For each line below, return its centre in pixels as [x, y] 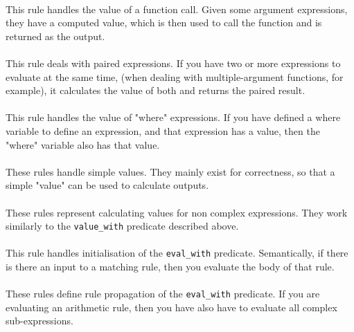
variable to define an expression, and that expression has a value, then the [163, 130]
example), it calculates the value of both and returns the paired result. [156, 90]
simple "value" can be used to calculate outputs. [107, 185]
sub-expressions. [39, 321]
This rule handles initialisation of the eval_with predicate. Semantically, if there [177, 253]
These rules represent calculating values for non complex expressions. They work [177, 212]
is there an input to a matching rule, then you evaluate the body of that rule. [170, 266]
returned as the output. [55, 36]
